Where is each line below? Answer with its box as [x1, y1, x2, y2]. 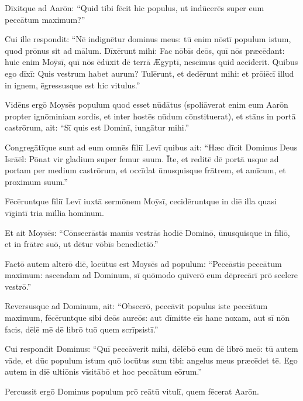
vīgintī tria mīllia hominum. [5, 206, 105, 218]
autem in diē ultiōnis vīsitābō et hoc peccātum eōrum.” [5, 365, 202, 378]
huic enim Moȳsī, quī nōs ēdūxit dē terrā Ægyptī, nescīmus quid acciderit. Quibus [5, 56, 298, 68]
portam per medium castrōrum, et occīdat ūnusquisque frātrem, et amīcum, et [5, 164, 286, 176]
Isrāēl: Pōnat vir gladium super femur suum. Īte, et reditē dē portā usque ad [5, 152, 279, 164]
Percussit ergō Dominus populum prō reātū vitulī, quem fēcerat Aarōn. [5, 385, 259, 397]
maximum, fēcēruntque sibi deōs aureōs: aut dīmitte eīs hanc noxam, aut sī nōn [5, 311, 290, 324]
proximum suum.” [5, 175, 68, 187]
